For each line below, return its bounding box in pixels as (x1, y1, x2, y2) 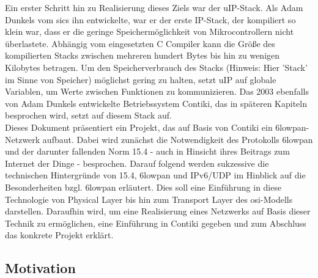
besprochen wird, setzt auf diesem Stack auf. (5, 109, 172, 122)
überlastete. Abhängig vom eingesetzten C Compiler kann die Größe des (5, 37, 275, 49)
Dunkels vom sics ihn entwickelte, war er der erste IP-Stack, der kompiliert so (5, 13, 296, 26)
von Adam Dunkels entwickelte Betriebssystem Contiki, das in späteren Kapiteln (5, 97, 308, 109)
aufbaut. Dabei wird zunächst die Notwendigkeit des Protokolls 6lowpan (42, 133, 313, 145)
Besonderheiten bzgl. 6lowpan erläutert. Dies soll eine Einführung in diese (5, 180, 282, 193)
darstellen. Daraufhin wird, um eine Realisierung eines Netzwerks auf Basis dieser (5, 205, 311, 218)
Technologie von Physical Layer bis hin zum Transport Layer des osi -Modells (5, 192, 293, 205)
